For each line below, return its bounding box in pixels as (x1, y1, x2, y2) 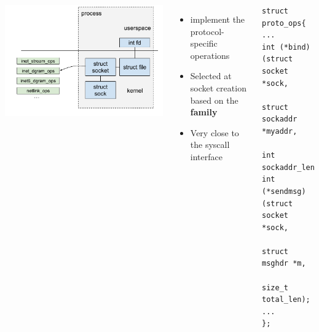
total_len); (262, 295, 310, 304)
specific (190, 37, 218, 50)
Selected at (190, 69, 232, 82)
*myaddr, (262, 126, 297, 136)
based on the (190, 93, 238, 106)
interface (190, 150, 223, 163)
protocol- (190, 25, 224, 37)
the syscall (190, 138, 230, 151)
